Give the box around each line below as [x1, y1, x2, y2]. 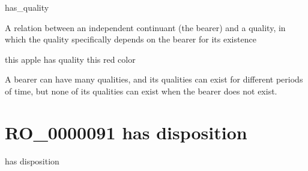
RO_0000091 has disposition [5, 120, 247, 144]
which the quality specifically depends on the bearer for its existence [5, 33, 256, 45]
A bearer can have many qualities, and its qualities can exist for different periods [5, 73, 303, 85]
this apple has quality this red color [5, 53, 136, 65]
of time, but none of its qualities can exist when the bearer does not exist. [5, 84, 277, 97]
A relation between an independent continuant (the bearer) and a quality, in [5, 21, 286, 33]
